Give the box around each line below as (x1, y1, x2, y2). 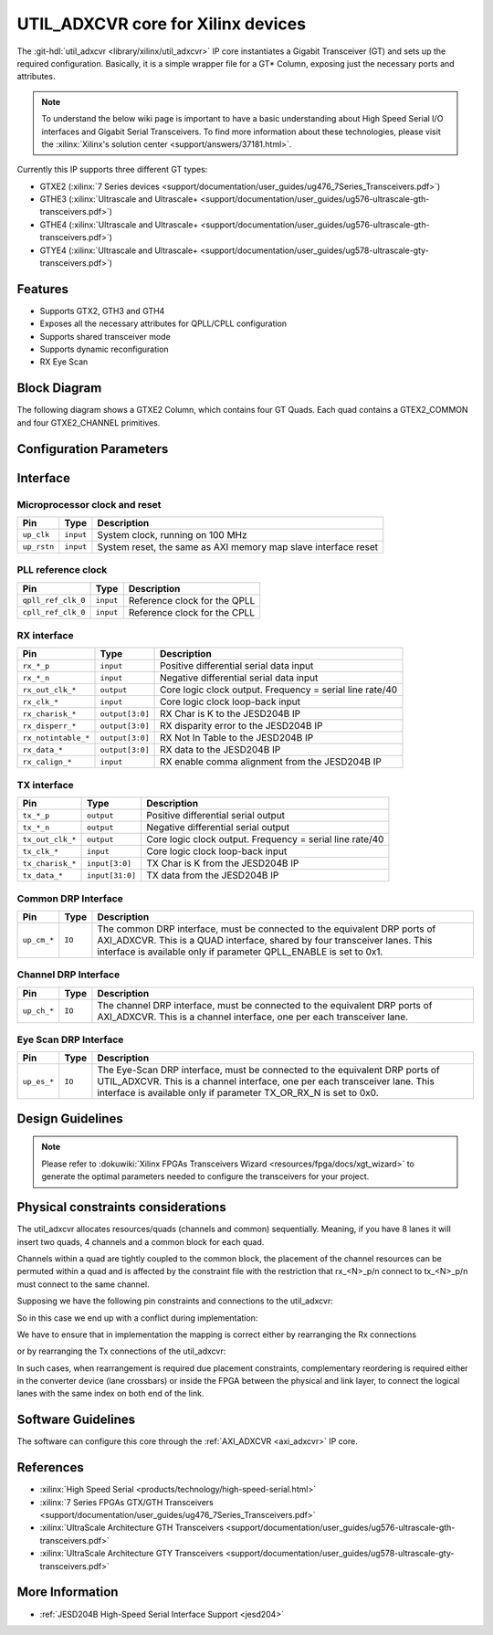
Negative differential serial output (146, 821, 290, 834)
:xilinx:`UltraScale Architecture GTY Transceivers (39, 1548, 224, 1559)
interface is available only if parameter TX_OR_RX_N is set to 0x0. (97, 1087, 379, 1100)
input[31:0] (87, 870, 137, 881)
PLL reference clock (16, 564, 108, 576)
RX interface (16, 629, 74, 642)
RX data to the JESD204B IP (160, 744, 281, 756)
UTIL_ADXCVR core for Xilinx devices (16, 14, 306, 34)
